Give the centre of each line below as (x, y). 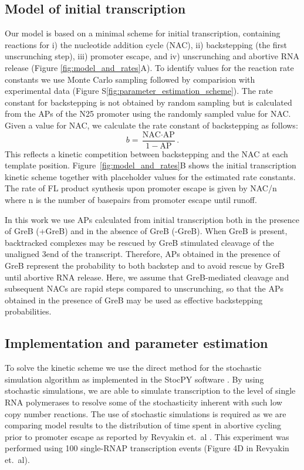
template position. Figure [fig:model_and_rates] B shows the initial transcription (151, 165)
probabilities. (28, 311)
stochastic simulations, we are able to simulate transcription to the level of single (150, 390)
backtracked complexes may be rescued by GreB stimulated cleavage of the (139, 242)
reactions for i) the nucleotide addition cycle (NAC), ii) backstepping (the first (146, 44)
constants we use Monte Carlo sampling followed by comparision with (130, 79)
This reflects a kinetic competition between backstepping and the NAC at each (146, 153)
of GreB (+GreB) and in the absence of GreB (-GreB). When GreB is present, (146, 231)
